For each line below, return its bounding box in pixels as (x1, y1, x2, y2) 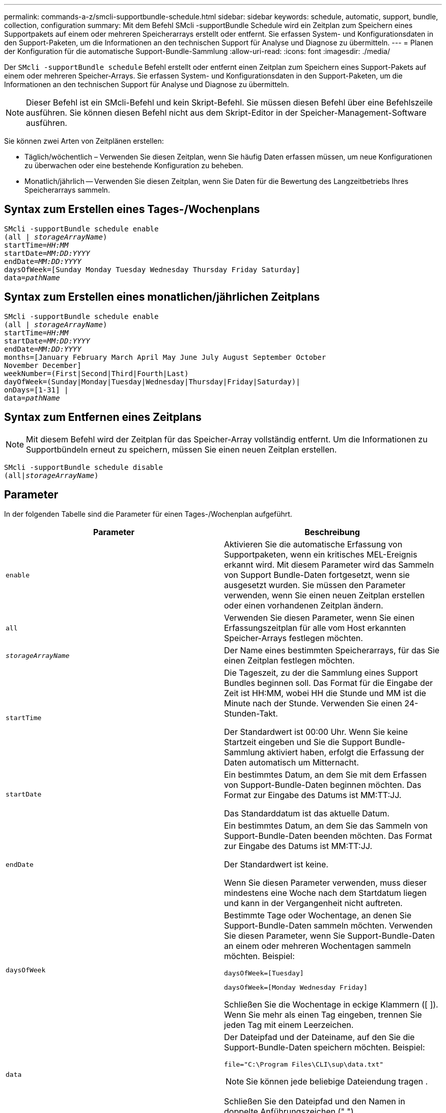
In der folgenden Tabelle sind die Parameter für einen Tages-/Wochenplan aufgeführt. (4, 510, 292, 519)
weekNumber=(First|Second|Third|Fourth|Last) (4, 369, 189, 378)
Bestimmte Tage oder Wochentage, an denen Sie (224, 910, 412, 921)
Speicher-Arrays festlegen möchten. (224, 633, 363, 644)
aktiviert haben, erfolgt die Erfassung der (267, 747, 424, 758)
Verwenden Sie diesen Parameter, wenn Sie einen (224, 613, 415, 623)
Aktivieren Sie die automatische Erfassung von (224, 539, 403, 550)
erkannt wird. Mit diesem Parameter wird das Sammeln (224, 560, 434, 570)
